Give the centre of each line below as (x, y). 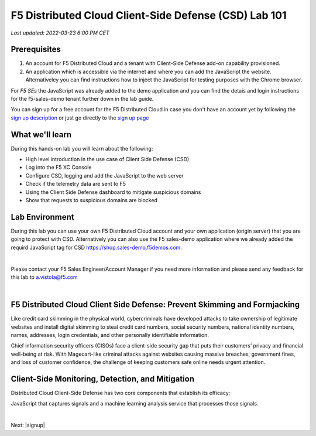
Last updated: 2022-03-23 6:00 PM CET (60, 33)
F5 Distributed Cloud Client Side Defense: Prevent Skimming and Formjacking (155, 305)
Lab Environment (42, 217)
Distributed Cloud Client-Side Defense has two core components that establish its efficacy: (121, 393)
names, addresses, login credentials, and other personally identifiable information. (110, 335)
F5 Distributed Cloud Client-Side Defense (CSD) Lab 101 (149, 15)
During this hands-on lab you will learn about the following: (82, 148)
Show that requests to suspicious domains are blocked (92, 200)
